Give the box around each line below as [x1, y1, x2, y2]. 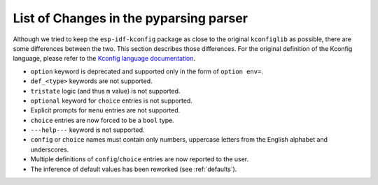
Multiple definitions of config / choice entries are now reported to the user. [30, 155, 249, 163]
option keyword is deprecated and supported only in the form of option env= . [30, 67, 264, 75]
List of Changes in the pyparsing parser [13, 10, 248, 26]
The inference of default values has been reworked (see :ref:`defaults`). [30, 165, 237, 173]
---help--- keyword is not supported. [30, 126, 145, 134]
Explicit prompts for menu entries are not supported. [30, 106, 181, 114]
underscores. [30, 145, 69, 154]
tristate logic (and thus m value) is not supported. [30, 87, 181, 95]
